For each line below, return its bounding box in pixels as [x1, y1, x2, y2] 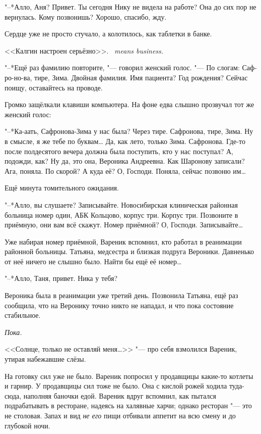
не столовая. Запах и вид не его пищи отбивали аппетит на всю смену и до [5, 410, 236, 420]
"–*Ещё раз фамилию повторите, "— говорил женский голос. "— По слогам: [5, 62, 240, 73]
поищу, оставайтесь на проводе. [5, 82, 103, 92]
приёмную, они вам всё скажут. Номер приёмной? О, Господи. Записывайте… [5, 219, 243, 230]
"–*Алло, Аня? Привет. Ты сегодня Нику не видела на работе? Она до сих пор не [5, 2, 256, 12]
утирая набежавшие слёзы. [5, 354, 86, 364]
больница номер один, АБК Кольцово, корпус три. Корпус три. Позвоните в [5, 209, 238, 220]
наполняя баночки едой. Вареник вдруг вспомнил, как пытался [23, 390, 216, 401]
